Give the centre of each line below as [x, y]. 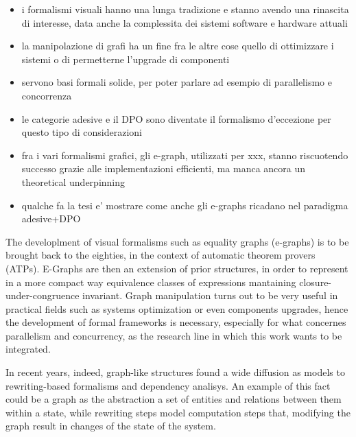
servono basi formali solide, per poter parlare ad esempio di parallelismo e [177, 82]
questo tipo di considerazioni [82, 132]
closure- [316, 282]
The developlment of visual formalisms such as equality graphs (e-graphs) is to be [177, 241]
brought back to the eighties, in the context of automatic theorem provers [161, 255]
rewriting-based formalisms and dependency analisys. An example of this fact [168, 385]
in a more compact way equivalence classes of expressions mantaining [151, 282]
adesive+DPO [51, 219]
